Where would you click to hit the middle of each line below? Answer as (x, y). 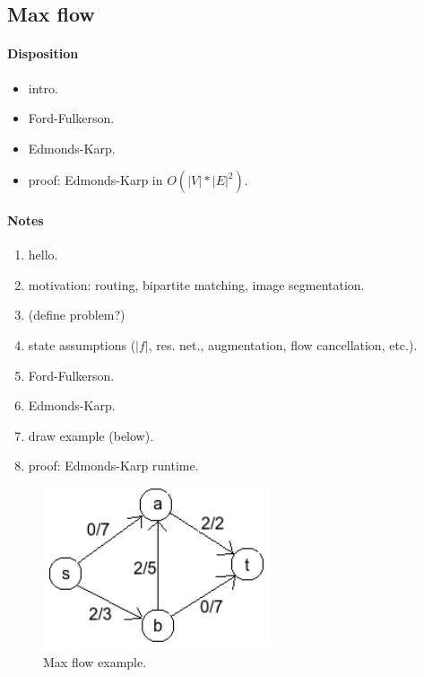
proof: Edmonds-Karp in (95, 180)
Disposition (43, 53)
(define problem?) (77, 315)
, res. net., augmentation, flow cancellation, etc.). (283, 344)
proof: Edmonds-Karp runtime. (113, 466)
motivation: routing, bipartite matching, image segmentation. (196, 284)
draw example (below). (91, 435)
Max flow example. (95, 661)
